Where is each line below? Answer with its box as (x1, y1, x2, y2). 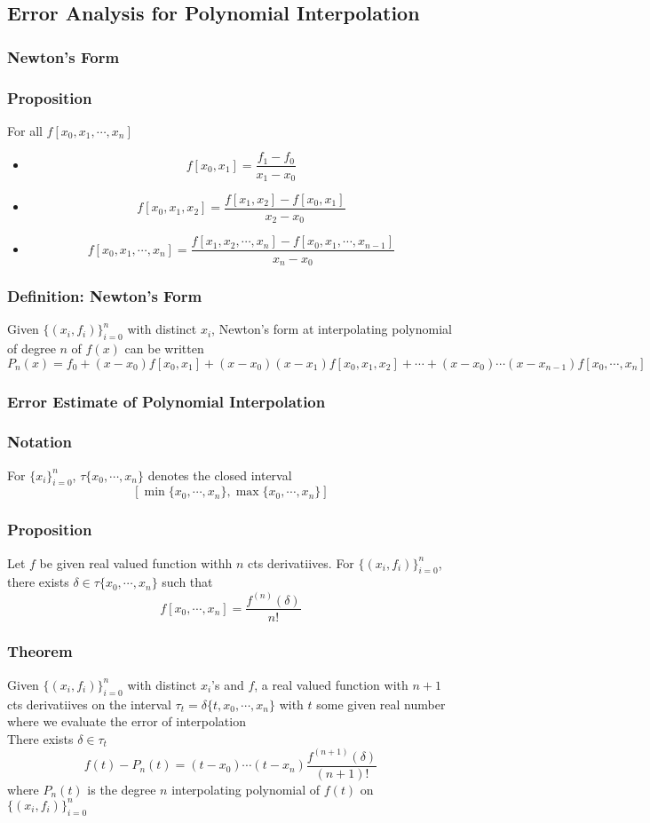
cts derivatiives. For (248, 553, 354, 572)
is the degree (87, 779, 156, 798)
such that (162, 573, 213, 591)
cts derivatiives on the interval (7, 694, 171, 713)
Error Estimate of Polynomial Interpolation (7, 390, 326, 412)
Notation (7, 431, 72, 453)
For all (7, 121, 43, 139)
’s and (211, 675, 244, 693)
